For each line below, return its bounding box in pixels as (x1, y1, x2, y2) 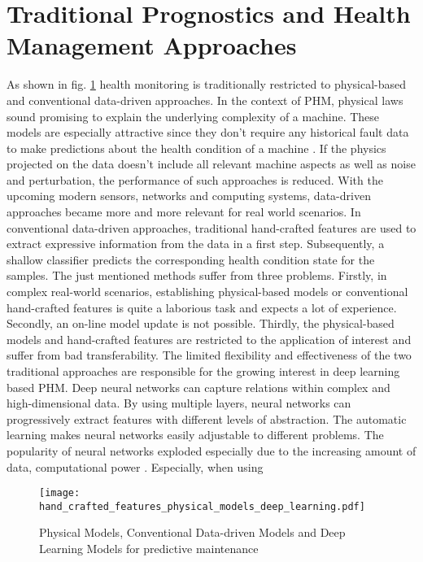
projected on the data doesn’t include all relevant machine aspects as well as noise (7, 155, 416, 172)
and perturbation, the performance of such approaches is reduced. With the (7, 171, 383, 188)
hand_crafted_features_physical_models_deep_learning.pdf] (39, 500, 365, 512)
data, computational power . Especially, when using (7, 458, 264, 475)
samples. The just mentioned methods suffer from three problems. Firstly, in (7, 267, 387, 284)
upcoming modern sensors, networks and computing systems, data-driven (7, 187, 371, 204)
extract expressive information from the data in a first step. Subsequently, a (7, 235, 385, 252)
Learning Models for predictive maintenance (39, 540, 259, 557)
